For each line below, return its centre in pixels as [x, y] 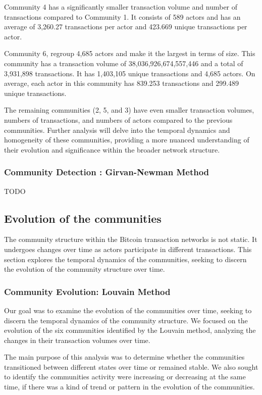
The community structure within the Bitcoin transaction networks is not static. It [131, 239]
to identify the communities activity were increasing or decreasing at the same [125, 377]
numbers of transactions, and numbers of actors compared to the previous [118, 119]
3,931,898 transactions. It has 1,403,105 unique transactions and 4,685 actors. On [130, 73]
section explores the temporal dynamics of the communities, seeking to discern [125, 259]
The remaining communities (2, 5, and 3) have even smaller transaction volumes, [129, 110]
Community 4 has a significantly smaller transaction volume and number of [121, 7]
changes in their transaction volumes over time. [77, 340]
